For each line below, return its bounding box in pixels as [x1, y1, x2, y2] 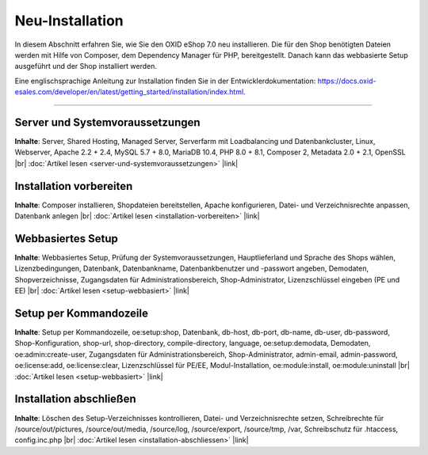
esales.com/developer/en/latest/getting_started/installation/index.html [14, 87, 244, 97]
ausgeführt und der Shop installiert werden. [14, 62, 158, 71]
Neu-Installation [14, 12, 124, 29]
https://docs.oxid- [317, 76, 376, 85]
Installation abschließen [14, 392, 136, 406]
